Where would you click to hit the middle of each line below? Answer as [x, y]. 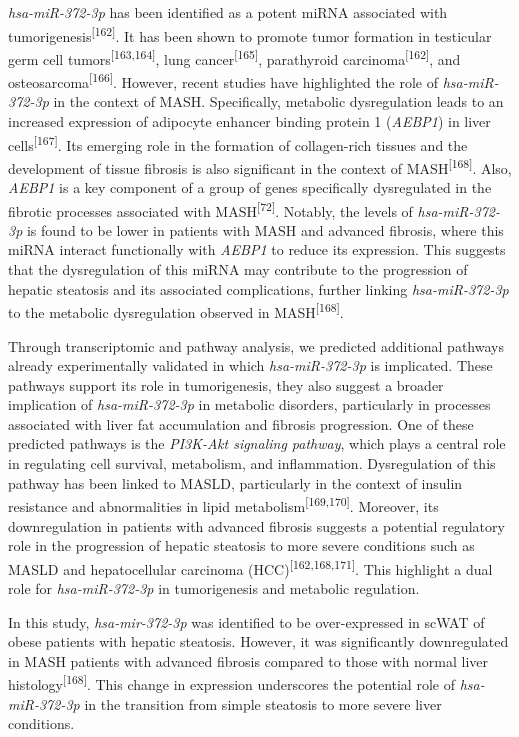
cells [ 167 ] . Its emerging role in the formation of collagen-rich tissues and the [238, 143]
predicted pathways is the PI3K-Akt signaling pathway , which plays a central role [257, 443]
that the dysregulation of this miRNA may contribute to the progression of [238, 269]
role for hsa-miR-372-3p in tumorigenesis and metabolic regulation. [214, 587]
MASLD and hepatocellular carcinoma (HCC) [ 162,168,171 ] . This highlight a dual [250, 567]
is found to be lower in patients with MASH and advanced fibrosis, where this [265, 229]
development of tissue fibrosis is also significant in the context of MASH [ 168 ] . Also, [260, 166]
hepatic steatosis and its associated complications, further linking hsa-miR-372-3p [258, 288]
